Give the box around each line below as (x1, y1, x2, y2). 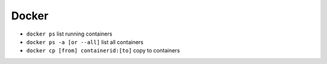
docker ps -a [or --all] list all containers (26, 38, 144, 45)
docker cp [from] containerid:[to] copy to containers (26, 47, 180, 54)
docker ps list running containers (26, 30, 113, 37)
